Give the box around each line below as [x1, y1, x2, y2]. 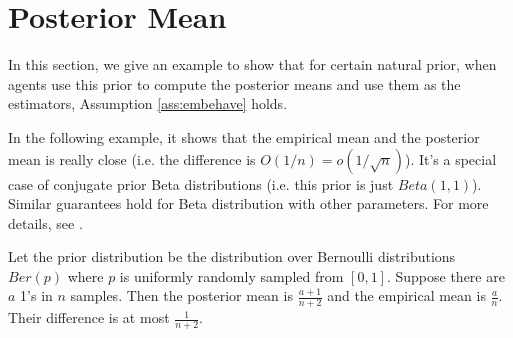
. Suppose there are [386, 265, 505, 286]
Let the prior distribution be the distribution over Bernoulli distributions [8, 246, 456, 267]
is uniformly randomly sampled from [119, 265, 344, 286]
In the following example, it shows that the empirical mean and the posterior [8, 126, 480, 147]
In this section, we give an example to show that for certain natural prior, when [8, 54, 497, 75]
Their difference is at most [8, 307, 170, 328]
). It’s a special [404, 148, 497, 169]
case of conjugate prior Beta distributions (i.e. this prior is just [8, 173, 394, 194]
